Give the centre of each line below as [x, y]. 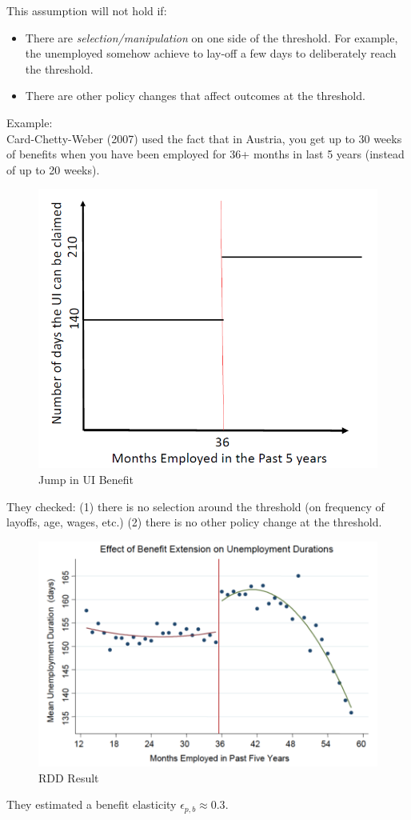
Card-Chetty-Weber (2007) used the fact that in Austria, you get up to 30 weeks [204, 138]
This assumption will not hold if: [87, 10]
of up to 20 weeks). [53, 169]
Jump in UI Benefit [86, 479]
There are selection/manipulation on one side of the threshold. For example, [211, 37]
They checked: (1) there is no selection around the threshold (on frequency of [196, 506]
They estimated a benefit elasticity [92, 804]
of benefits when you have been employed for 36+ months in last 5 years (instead [205, 154]
